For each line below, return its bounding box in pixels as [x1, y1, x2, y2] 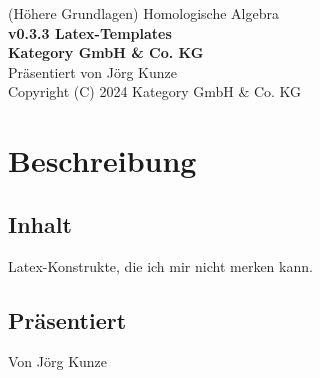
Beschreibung [8, 140, 197, 181]
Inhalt [8, 208, 72, 239]
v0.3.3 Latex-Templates [8, 22, 172, 43]
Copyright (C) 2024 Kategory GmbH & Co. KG [8, 81, 302, 102]
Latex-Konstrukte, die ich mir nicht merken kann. [8, 255, 313, 276]
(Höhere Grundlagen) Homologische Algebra [8, 3, 279, 23]
